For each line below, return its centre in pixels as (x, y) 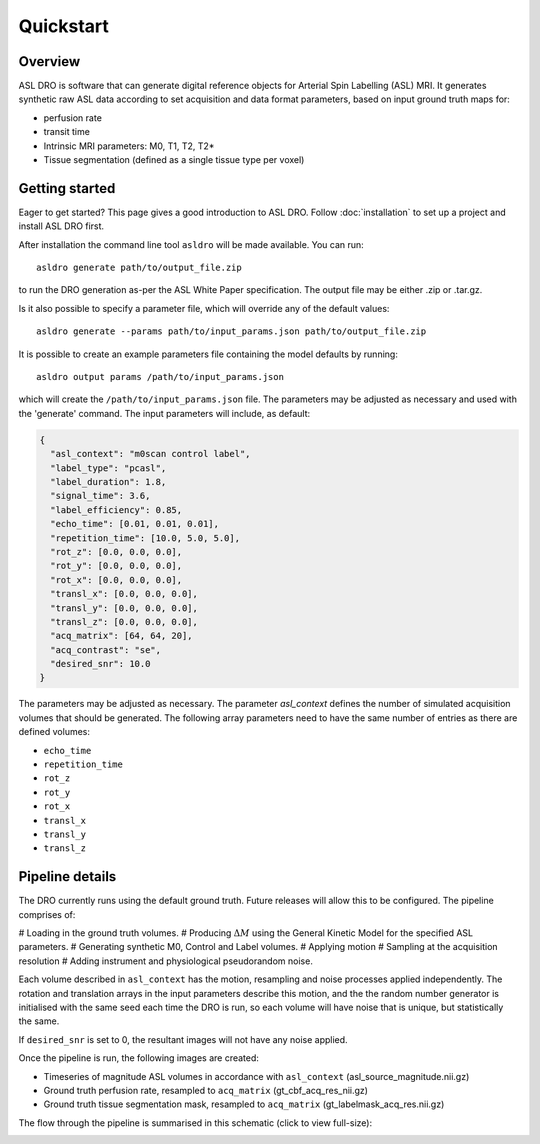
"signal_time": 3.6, (100, 496)
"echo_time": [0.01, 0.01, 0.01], (135, 524)
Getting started (67, 188)
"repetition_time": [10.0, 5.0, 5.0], (145, 538)
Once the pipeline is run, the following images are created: (139, 1058)
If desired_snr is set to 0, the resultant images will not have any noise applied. (183, 1039)
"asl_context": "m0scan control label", (150, 454)
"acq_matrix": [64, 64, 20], (122, 636)
